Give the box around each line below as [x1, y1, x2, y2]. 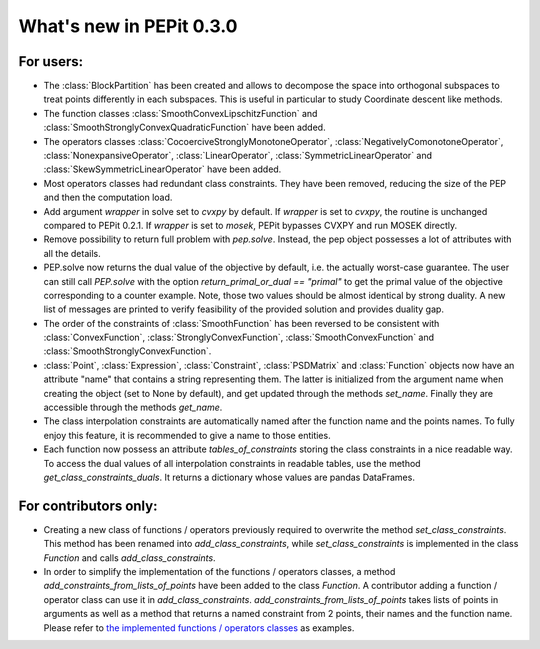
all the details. [43, 247, 101, 259]
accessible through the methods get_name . [43, 401, 223, 414]
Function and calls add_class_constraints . [43, 551, 216, 564]
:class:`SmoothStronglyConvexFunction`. [43, 345, 212, 357]
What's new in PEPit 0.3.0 [18, 15, 238, 37]
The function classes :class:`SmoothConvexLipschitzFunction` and [43, 107, 318, 119]
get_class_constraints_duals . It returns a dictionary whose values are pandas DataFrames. [43, 471, 415, 483]
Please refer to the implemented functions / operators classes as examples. [43, 621, 355, 634]
